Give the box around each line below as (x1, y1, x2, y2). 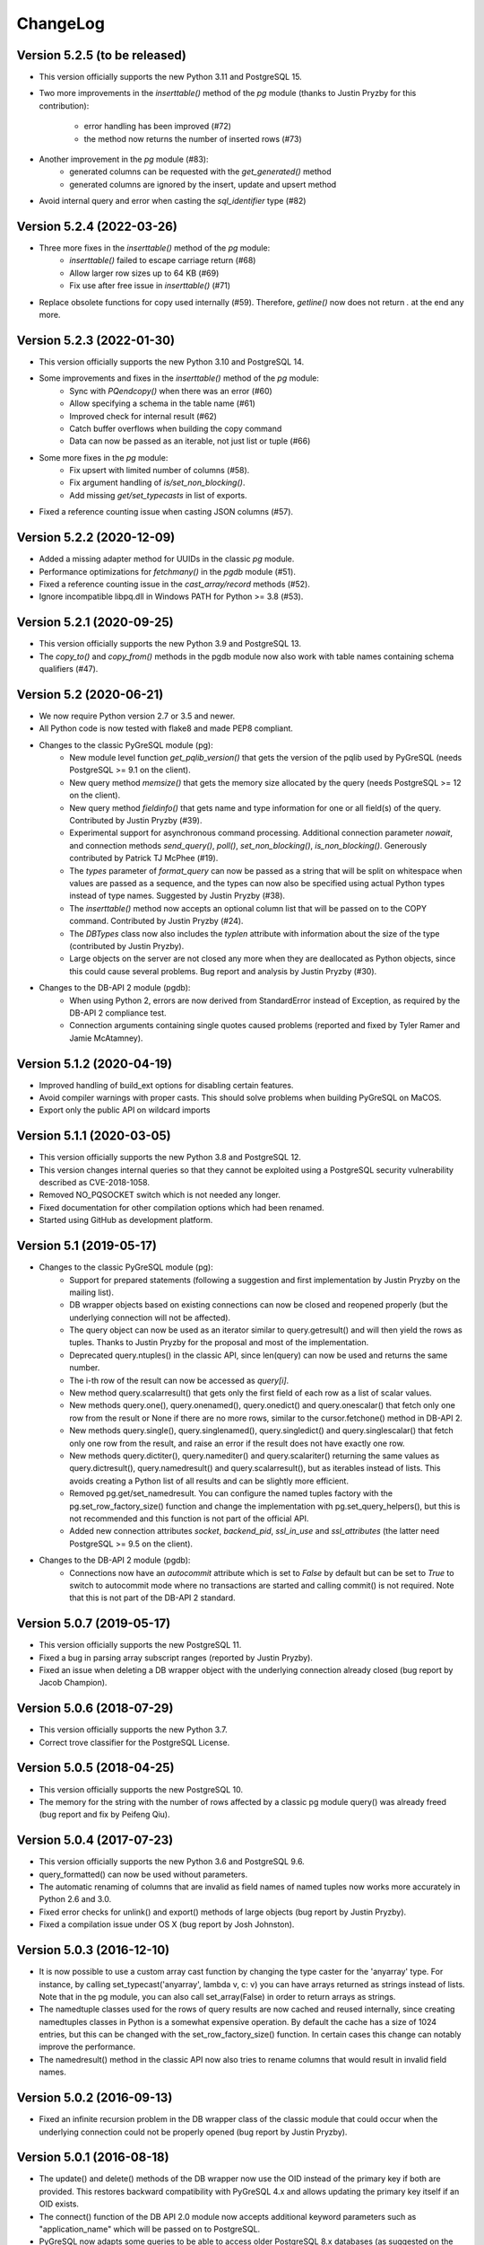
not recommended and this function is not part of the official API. (69, 1513, 309, 1524)
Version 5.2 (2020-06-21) (16, 687, 164, 702)
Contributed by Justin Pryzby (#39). (69, 815, 203, 826)
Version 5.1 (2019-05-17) (16, 1238, 157, 1254)
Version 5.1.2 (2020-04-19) (16, 1056, 173, 1071)
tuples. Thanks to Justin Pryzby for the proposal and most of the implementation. (69, 1337, 369, 1348)
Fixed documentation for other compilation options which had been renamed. (39, 1202, 324, 1212)
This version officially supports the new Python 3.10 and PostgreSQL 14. (39, 356, 305, 367)
